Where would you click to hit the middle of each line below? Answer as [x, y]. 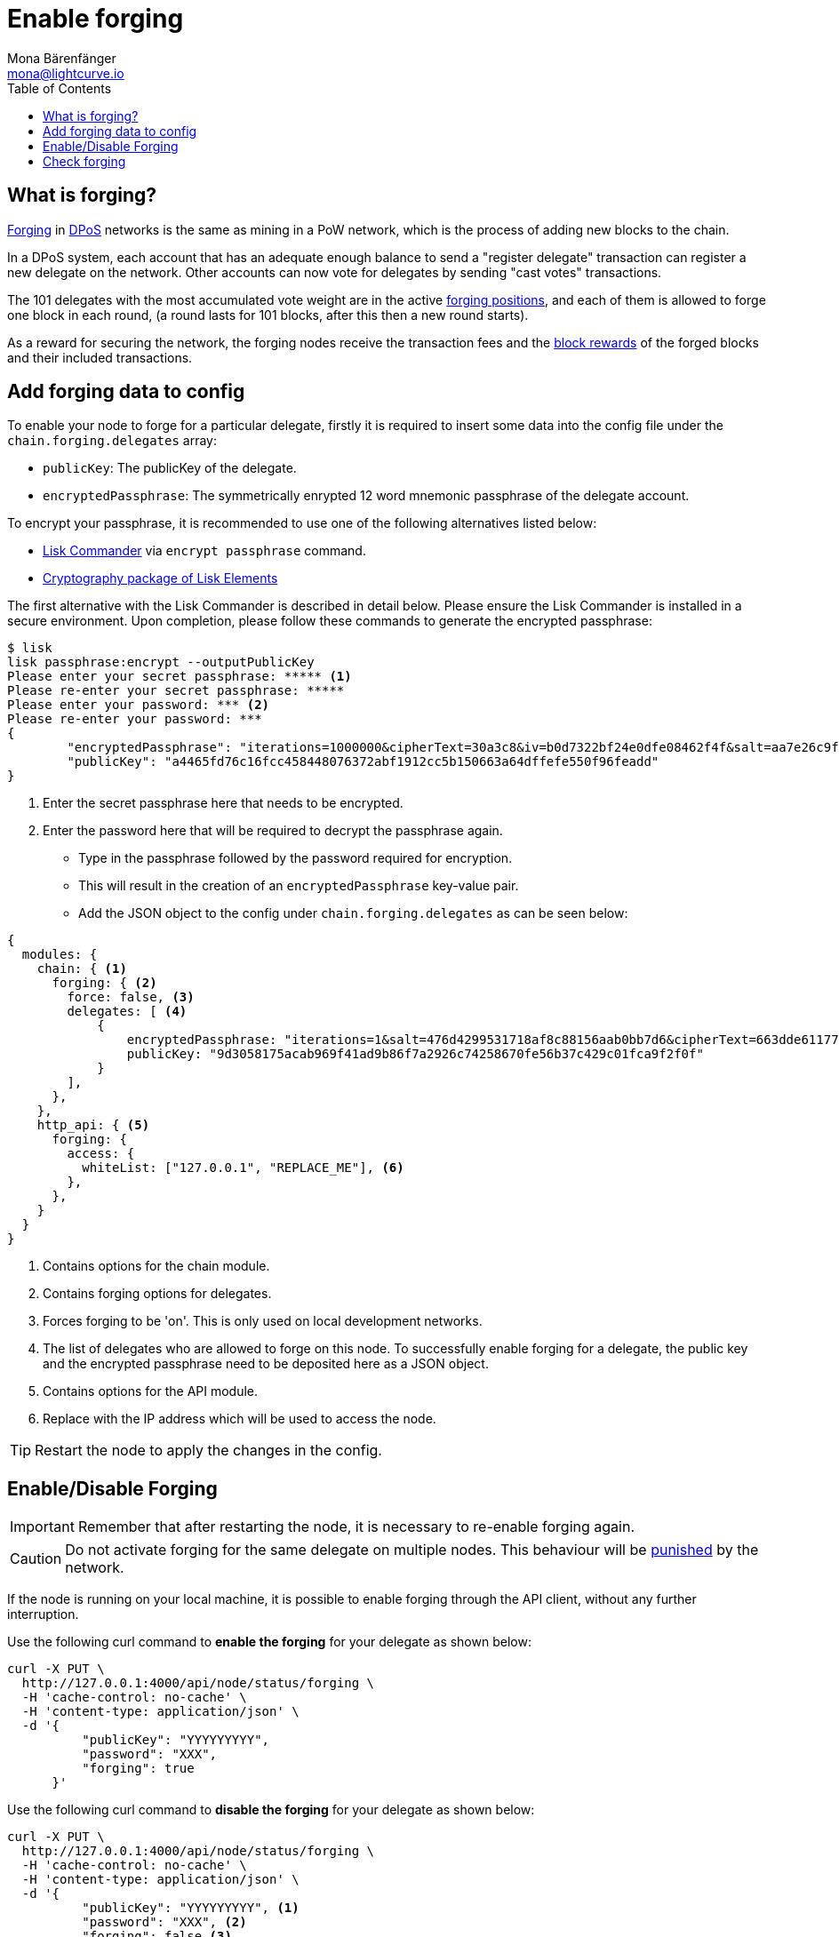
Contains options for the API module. [151, 1391]
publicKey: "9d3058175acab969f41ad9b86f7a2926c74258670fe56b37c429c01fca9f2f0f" [415, 1054]
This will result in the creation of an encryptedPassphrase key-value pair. [299, 886]
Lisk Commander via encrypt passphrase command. [204, 551]
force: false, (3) [131, 997]
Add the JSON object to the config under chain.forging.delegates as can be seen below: [353, 913]
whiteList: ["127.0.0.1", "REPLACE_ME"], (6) [243, 1168]
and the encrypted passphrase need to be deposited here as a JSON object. [266, 1364]
